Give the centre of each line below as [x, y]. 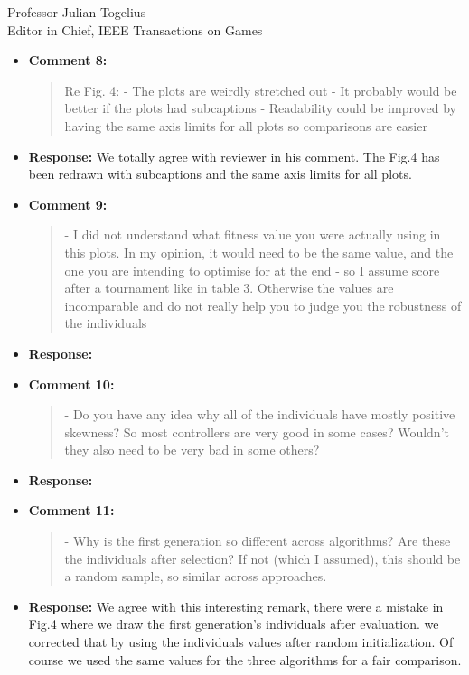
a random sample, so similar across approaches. [196, 576]
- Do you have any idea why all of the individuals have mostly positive [260, 414]
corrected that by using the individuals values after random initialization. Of [241, 642]
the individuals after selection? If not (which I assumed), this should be [263, 558]
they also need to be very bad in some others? [192, 450]
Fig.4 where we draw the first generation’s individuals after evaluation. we [234, 624]
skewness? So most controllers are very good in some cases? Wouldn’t [257, 431]
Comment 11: [71, 510]
